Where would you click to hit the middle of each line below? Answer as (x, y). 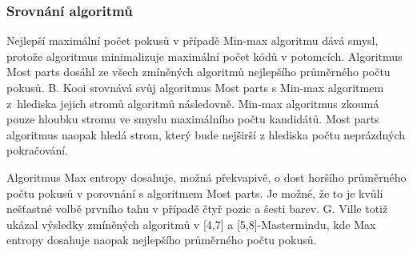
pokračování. (38, 150)
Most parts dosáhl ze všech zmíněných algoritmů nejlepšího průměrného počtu (198, 72)
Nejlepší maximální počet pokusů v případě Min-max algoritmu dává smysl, (192, 40)
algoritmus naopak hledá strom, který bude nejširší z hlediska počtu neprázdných (206, 134)
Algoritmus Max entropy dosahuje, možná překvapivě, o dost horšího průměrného (206, 177)
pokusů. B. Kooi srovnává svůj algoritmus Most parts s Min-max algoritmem (195, 87)
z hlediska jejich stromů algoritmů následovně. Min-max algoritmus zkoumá (193, 103)
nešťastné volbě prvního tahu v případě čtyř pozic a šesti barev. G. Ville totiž (197, 209)
